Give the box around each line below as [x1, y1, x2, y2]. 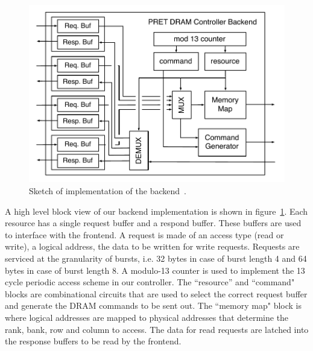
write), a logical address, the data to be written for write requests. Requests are [5, 240, 300, 253]
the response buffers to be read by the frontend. [5, 335, 182, 347]
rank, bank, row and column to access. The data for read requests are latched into [5, 323, 309, 335]
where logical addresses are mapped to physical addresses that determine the [5, 311, 289, 324]
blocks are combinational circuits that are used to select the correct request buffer [5, 287, 308, 300]
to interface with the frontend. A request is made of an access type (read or [5, 228, 284, 241]
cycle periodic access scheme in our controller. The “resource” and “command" [5, 276, 295, 288]
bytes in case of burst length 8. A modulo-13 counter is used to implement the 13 [5, 264, 305, 276]
